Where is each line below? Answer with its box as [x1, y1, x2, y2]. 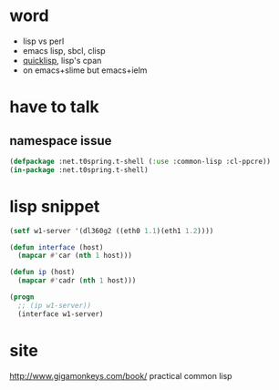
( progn [9, 292, 35, 302]
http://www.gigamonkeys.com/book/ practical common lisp [9, 370, 232, 381]
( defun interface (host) [9, 242, 104, 251]
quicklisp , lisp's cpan [22, 55, 102, 66]
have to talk [9, 97, 100, 118]
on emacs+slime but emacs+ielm [22, 65, 148, 76]
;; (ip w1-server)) [17, 301, 92, 310]
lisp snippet [9, 196, 100, 217]
